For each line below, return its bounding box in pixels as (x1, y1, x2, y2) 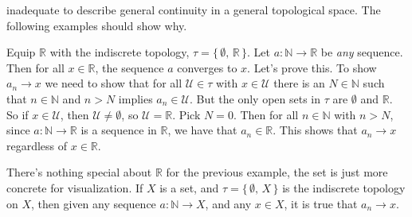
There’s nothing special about (6, 164, 152, 180)
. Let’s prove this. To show (247, 59, 377, 76)
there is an (273, 75, 325, 91)
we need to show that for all (45, 75, 182, 91)
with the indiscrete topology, (49, 44, 190, 60)
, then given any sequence (31, 195, 156, 211)
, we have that (167, 122, 237, 138)
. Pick (172, 106, 201, 122)
